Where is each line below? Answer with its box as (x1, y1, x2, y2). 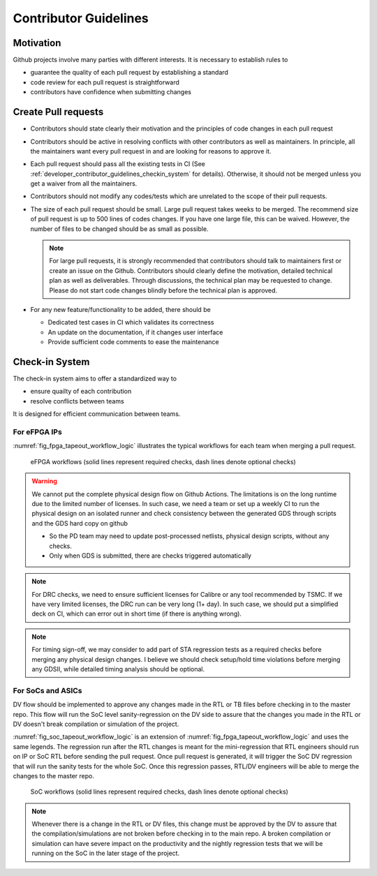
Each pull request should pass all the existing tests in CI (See (30, 160, 205, 168)
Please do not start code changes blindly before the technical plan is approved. (49, 286, 278, 295)
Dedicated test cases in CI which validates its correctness (47, 318, 214, 327)
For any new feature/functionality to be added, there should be (30, 306, 211, 313)
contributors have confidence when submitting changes (30, 88, 192, 96)
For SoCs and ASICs (13, 685, 82, 695)
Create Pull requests (13, 106, 104, 118)
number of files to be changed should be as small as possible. (30, 224, 209, 233)
